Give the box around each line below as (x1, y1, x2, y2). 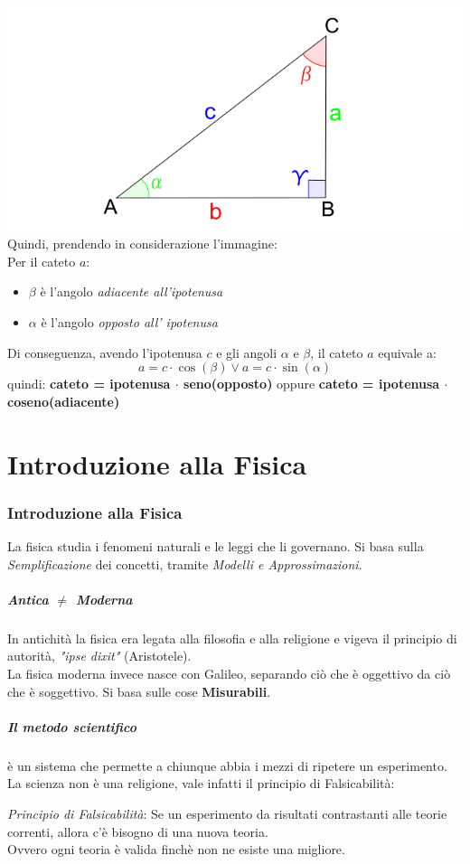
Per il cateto (7, 251, 76, 270)
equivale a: (378, 343, 437, 362)
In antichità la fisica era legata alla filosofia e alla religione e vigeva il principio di (7, 628, 457, 647)
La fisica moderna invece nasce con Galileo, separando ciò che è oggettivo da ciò (7, 663, 451, 682)
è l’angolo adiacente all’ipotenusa (40, 282, 223, 301)
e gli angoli (216, 343, 277, 362)
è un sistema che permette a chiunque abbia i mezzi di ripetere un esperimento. (7, 756, 447, 775)
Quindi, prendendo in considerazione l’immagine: (7, 234, 277, 253)
